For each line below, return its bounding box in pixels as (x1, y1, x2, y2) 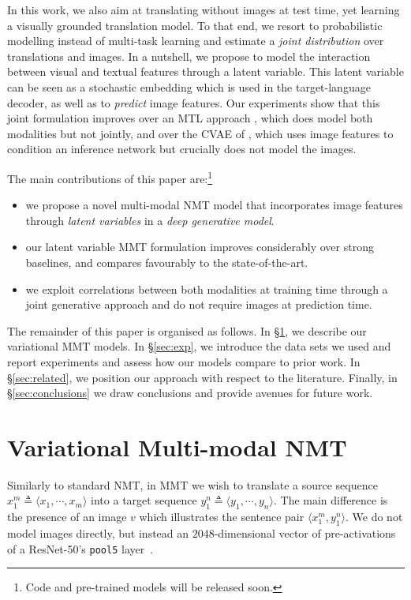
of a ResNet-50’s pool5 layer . (7, 540, 154, 557)
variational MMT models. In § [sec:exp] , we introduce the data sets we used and (7, 338, 391, 354)
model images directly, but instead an (7, 525, 189, 542)
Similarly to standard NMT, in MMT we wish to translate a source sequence (7, 476, 378, 493)
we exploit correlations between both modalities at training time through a (25, 280, 388, 297)
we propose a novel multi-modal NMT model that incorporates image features (25, 197, 403, 213)
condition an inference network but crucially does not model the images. (7, 141, 357, 157)
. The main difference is (273, 492, 388, 508)
